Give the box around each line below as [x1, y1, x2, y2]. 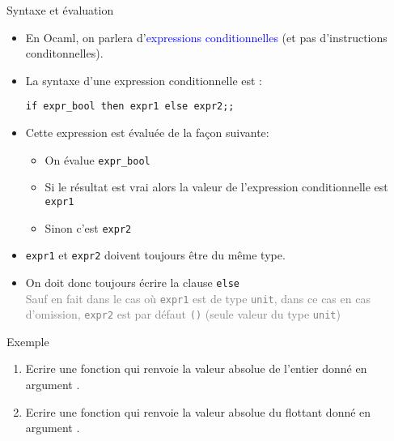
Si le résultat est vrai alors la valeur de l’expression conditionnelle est [44, 178, 388, 195]
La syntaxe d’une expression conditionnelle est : [25, 71, 263, 88]
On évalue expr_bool [44, 151, 150, 168]
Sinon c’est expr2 [44, 219, 132, 236]
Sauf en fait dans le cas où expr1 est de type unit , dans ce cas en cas [25, 289, 371, 306]
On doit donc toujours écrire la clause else [25, 273, 239, 290]
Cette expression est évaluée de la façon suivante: [25, 124, 269, 141]
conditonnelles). [25, 45, 104, 62]
